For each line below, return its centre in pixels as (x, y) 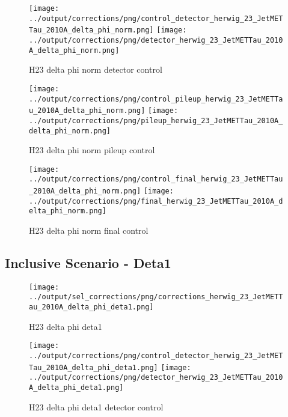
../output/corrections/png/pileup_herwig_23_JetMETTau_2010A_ (156, 120)
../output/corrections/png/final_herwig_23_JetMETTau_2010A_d (156, 201)
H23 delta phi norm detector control (96, 69)
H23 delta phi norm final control (89, 230)
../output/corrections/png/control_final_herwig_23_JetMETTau (156, 179)
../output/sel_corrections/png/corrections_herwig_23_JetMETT (156, 297)
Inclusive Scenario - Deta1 (88, 263)
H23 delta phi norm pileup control (92, 150)
